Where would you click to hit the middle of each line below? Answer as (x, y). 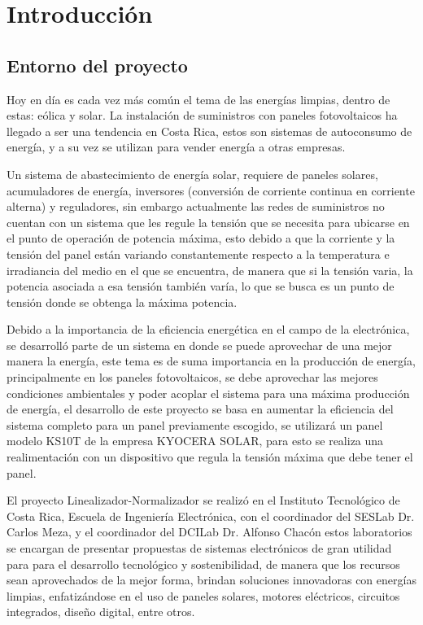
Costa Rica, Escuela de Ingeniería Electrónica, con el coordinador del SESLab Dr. (211, 516)
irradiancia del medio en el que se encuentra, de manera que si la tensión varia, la (210, 270)
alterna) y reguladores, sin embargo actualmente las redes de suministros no (196, 206)
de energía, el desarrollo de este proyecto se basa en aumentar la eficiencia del (200, 409)
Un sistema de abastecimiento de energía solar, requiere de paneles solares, (192, 174)
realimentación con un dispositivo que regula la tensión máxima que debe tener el (210, 457)
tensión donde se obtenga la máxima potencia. (122, 302)
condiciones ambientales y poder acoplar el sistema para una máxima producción (208, 393)
